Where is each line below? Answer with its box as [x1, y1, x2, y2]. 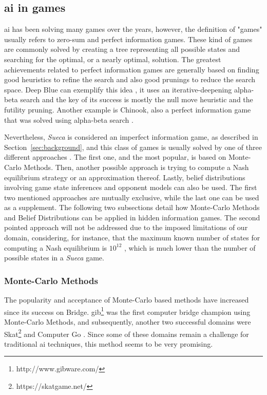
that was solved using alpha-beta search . [4, 114, 133, 125]
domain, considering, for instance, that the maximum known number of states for [4, 232, 260, 243]
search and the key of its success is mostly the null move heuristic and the [20, 94, 253, 105]
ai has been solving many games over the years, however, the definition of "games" [4, 24, 262, 34]
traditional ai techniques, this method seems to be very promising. [4, 338, 213, 349]
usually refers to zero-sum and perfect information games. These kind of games [4, 33, 253, 44]
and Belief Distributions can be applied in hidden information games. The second [4, 212, 260, 222]
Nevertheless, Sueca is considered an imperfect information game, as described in [4, 131, 258, 142]
